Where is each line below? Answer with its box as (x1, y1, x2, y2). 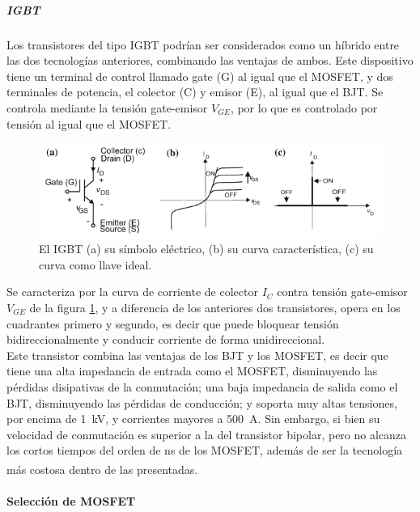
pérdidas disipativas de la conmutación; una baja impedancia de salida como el (6, 378, 398, 395)
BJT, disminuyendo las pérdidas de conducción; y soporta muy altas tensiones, (6, 394, 397, 411)
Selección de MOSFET (6, 492, 136, 509)
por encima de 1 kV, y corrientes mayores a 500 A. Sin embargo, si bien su (6, 410, 380, 427)
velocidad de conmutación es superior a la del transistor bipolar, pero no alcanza (6, 425, 407, 442)
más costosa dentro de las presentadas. (6, 460, 198, 477)
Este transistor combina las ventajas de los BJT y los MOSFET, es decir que (6, 346, 388, 363)
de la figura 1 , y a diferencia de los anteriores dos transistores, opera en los (29, 299, 401, 316)
